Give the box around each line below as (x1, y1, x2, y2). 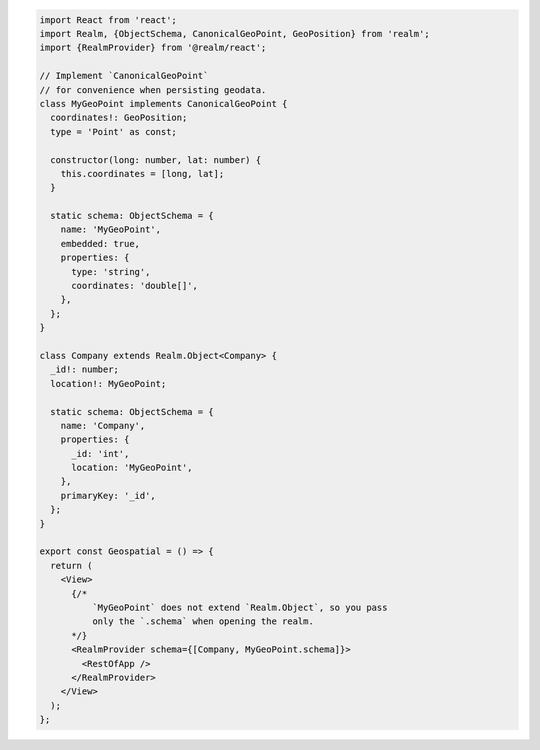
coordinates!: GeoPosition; (50, 112, 188, 124)
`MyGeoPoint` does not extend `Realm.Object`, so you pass (91, 602, 388, 613)
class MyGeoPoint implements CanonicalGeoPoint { (39, 98, 288, 109)
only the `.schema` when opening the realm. (91, 616, 314, 627)
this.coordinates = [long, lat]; (60, 168, 225, 179)
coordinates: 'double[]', (71, 280, 199, 292)
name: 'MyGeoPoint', (60, 224, 162, 235)
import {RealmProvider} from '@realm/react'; (39, 42, 267, 54)
